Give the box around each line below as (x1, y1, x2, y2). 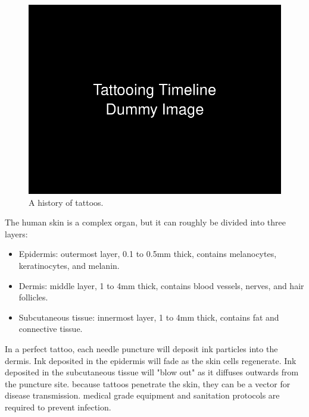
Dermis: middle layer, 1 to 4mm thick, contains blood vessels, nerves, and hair (18, 279, 304, 291)
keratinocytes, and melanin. (18, 259, 120, 271)
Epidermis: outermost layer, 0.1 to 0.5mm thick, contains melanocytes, (18, 247, 277, 260)
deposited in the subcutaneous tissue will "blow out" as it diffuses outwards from (5, 366, 299, 378)
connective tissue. (18, 322, 83, 335)
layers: (5, 227, 28, 240)
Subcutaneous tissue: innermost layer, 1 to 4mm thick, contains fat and (18, 311, 279, 323)
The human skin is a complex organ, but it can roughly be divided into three (5, 216, 286, 228)
